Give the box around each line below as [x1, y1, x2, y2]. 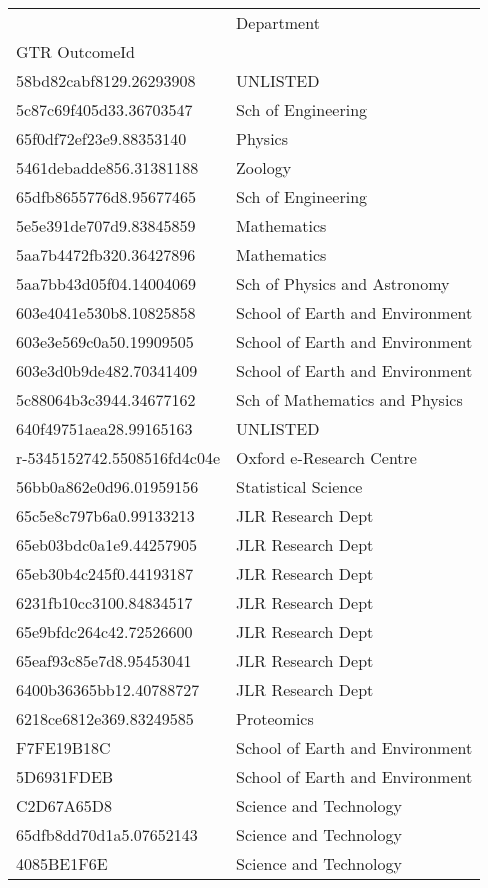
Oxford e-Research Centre [236, 446, 417, 469]
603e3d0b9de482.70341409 [16, 359, 198, 382]
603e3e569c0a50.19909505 [16, 330, 194, 353]
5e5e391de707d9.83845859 [16, 214, 196, 237]
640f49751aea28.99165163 [16, 417, 193, 440]
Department [236, 11, 320, 34]
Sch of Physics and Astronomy [236, 272, 450, 295]
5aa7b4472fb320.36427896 [16, 243, 196, 266]
